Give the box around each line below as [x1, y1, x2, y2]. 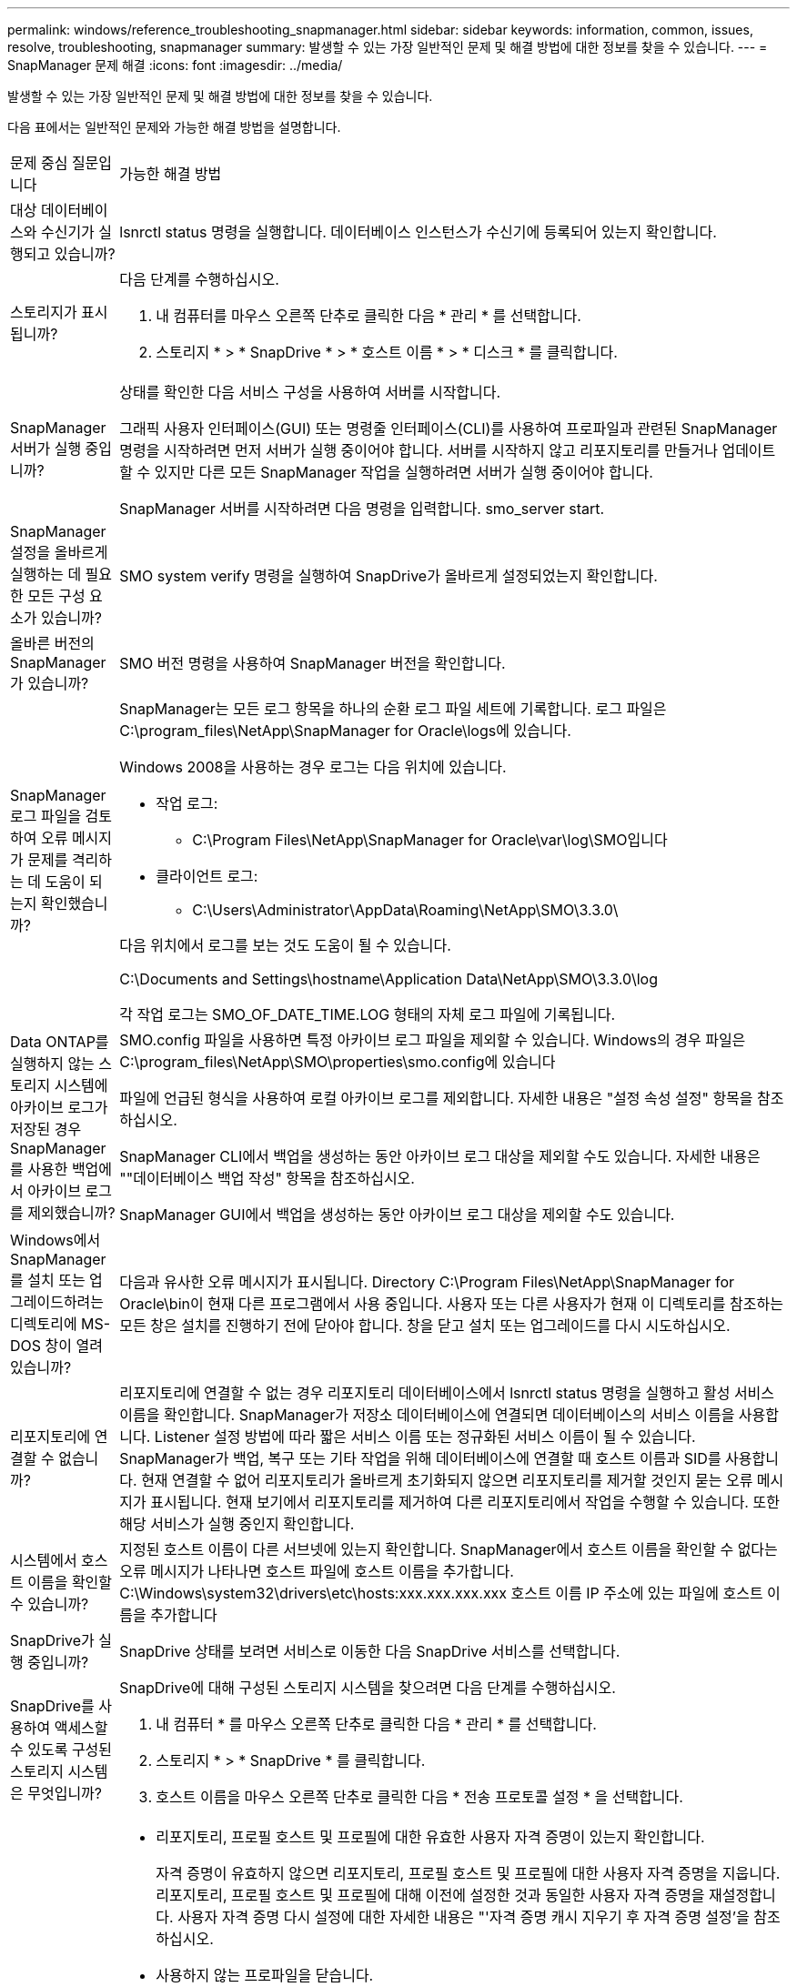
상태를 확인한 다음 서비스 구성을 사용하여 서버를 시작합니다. [119, 383, 501, 401]
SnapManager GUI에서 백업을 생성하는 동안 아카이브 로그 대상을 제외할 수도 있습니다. [119, 1205, 675, 1224]
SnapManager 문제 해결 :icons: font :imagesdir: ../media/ [7, 57, 343, 73]
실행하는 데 [10, 565, 82, 583]
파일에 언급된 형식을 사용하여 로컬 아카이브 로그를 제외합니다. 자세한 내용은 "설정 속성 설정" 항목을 [119, 1089, 753, 1107]
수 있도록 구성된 [10, 1740, 113, 1759]
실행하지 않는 [10, 1054, 95, 1073]
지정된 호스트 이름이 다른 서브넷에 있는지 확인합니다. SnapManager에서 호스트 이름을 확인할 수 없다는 [119, 1540, 778, 1558]
